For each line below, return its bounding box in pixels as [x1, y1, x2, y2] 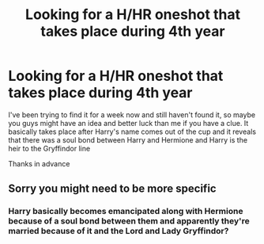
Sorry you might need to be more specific [8, 182, 217, 196]
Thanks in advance [8, 158, 70, 168]
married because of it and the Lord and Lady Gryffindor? [8, 226, 229, 237]
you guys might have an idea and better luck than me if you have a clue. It [8, 118, 249, 128]
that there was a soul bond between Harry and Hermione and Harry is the [8, 135, 247, 144]
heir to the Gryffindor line [8, 143, 91, 153]
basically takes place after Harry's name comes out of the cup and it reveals [8, 127, 257, 136]
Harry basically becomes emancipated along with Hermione [8, 206, 243, 217]
